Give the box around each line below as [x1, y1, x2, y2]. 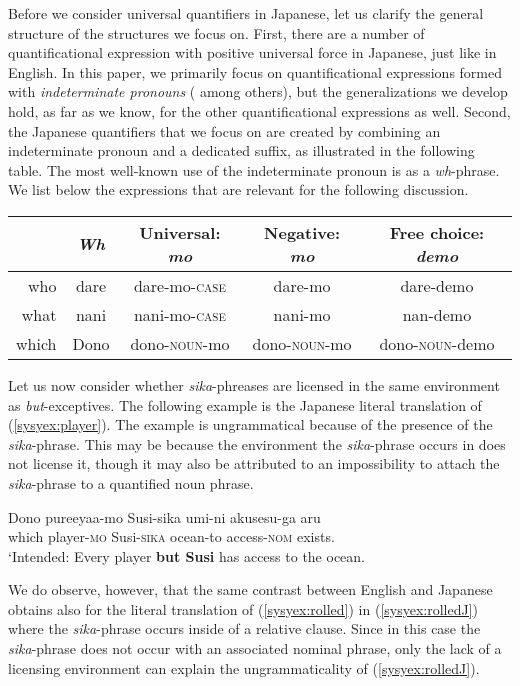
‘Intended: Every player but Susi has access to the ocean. [8, 545, 365, 566]
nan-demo [402, 302, 472, 326]
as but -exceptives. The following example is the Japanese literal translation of [8, 394, 482, 415]
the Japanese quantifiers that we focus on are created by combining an [8, 120, 441, 141]
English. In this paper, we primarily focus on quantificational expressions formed [8, 61, 503, 82]
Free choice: [389, 220, 485, 244]
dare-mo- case [133, 273, 226, 297]
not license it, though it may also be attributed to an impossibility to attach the [8, 453, 500, 474]
